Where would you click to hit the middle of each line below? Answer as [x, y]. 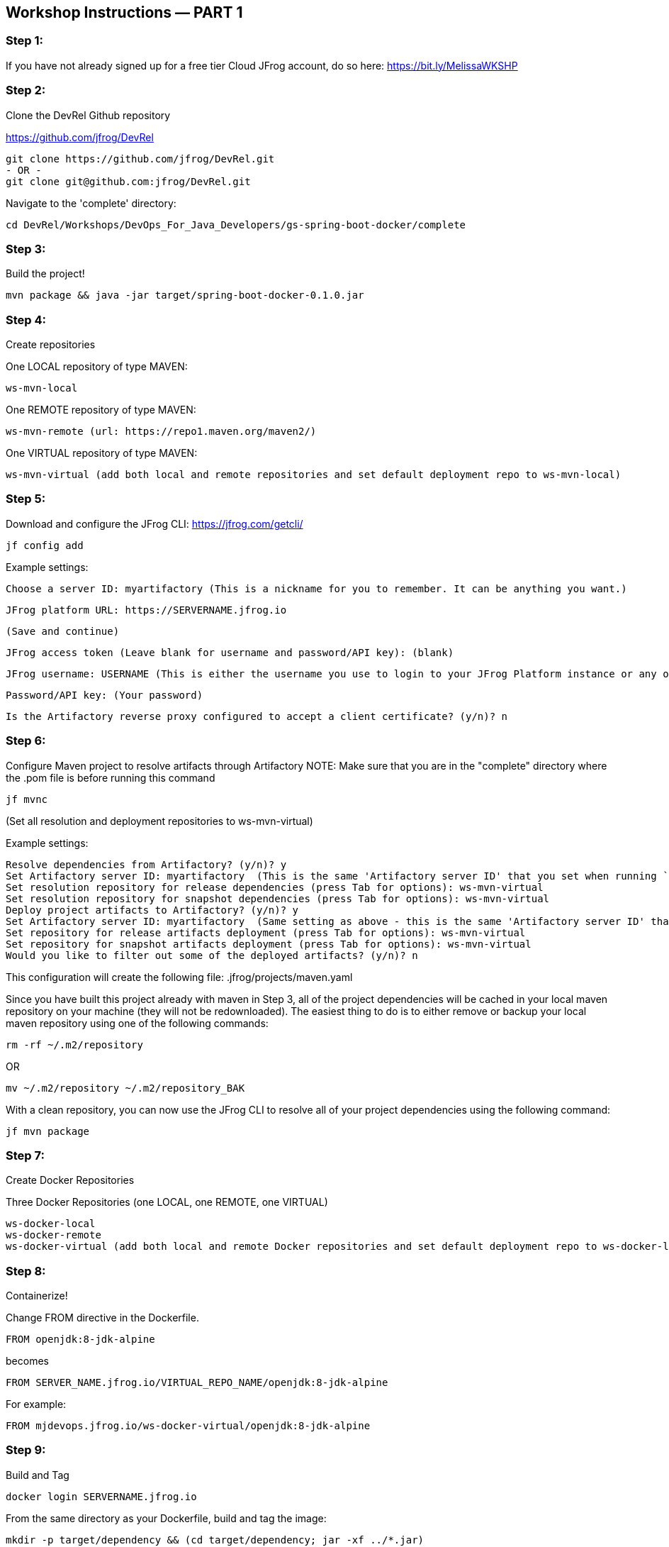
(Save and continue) [63, 631]
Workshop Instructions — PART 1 [124, 12]
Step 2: [26, 90]
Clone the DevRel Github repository [88, 115]
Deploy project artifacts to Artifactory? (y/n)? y [152, 910]
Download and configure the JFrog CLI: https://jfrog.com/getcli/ [154, 523]
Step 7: [25, 1155]
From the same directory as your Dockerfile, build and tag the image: [166, 1518]
